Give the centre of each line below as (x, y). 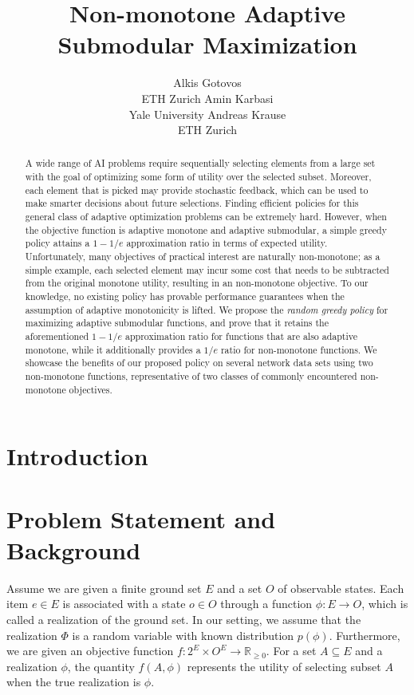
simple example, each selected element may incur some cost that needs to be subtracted (207, 269)
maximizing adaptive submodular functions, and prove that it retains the (177, 323)
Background (74, 549)
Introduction (77, 456)
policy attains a (57, 243)
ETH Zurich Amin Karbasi (207, 98)
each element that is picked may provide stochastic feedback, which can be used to (197, 190)
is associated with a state (124, 604)
